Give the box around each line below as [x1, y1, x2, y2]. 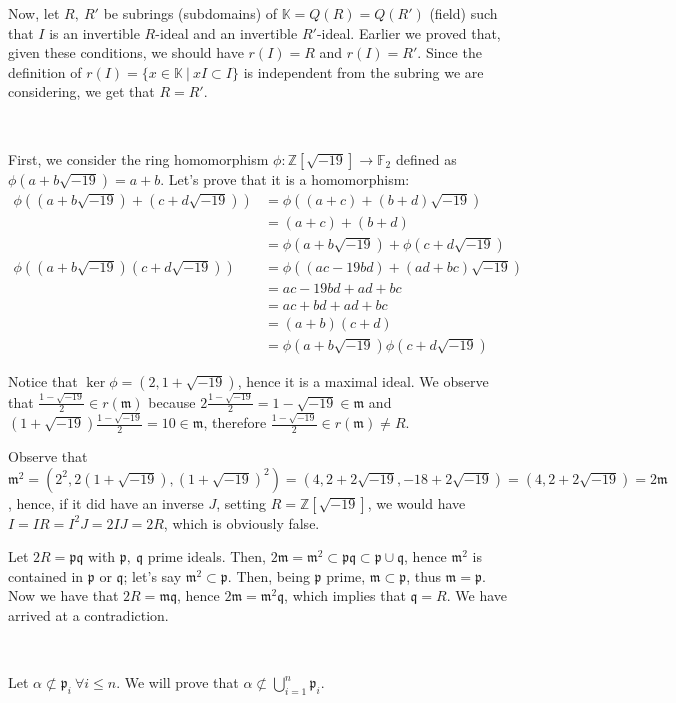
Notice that [8, 370, 78, 391]
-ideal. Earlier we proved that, [316, 22, 501, 43]
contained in [8, 565, 84, 586]
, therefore [203, 412, 267, 433]
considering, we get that [8, 81, 155, 102]
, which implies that [284, 585, 406, 606]
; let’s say [123, 565, 182, 586]
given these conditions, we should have [8, 42, 244, 63]
